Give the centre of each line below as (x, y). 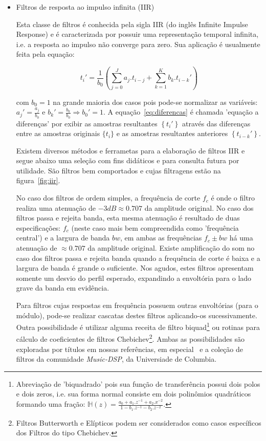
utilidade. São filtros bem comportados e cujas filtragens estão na (118, 170)
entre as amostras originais (58, 133)
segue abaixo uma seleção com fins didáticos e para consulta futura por (128, 160)
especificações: (38, 227)
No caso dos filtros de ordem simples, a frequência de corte (108, 198)
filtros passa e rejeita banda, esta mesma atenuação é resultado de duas (128, 218)
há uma (241, 238)
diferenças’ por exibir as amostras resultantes (87, 123)
